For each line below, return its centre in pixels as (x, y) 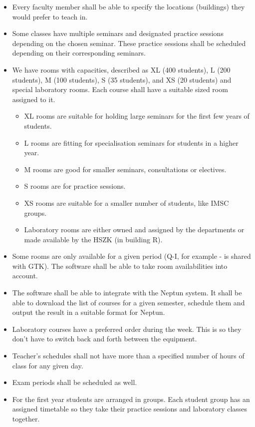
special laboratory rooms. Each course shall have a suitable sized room (120, 89)
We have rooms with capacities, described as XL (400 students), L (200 (121, 69)
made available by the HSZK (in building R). (93, 239)
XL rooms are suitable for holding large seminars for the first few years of (137, 116)
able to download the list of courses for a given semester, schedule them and (128, 302)
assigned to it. (34, 99)
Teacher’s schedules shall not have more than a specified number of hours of (128, 356)
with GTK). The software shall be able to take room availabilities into (120, 266)
